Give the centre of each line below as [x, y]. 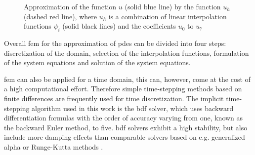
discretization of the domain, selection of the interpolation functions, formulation [127, 53]
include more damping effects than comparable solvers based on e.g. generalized [125, 137]
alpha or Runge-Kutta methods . [54, 146]
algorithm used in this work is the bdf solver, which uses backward [133, 108]
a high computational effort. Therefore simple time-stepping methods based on [123, 89]
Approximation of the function [70, 6]
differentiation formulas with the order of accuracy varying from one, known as [124, 118]
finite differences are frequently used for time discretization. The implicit [114, 98]
